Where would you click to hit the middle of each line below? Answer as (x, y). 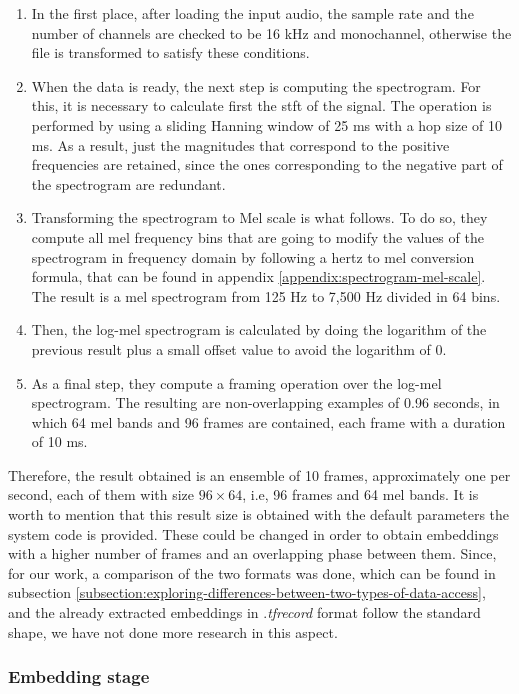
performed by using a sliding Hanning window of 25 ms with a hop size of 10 (266, 124)
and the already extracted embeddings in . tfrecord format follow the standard (244, 612)
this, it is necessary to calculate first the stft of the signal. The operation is (261, 105)
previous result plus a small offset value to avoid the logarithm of (231, 348)
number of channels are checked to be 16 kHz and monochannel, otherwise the (271, 32)
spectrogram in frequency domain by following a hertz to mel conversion (253, 256)
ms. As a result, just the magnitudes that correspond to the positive (240, 144)
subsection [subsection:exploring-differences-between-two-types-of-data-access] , (247, 592)
